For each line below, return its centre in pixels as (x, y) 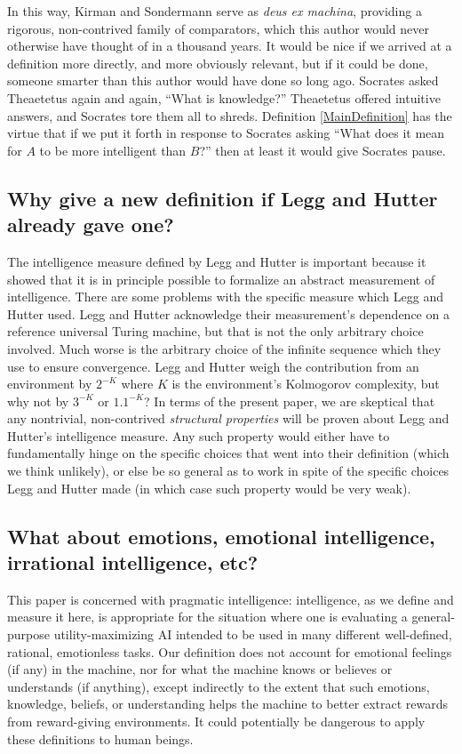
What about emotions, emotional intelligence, (221, 536)
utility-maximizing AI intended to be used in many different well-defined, (253, 634)
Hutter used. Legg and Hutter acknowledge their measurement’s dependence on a (228, 313)
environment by (50, 384)
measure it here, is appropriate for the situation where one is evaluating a (207, 617)
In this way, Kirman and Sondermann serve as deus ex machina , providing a (215, 11)
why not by (38, 401)
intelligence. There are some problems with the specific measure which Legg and (225, 297)
